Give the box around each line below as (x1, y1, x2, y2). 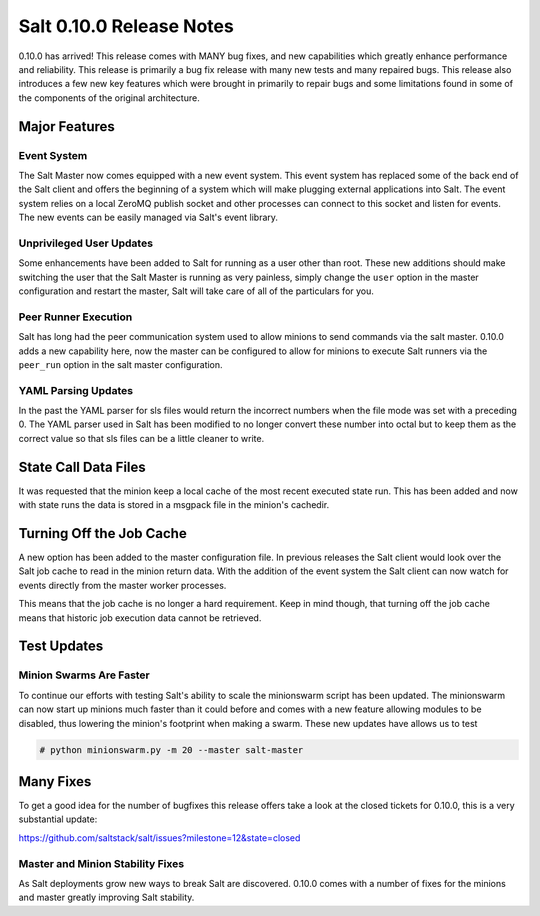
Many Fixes (18, 773, 92, 790)
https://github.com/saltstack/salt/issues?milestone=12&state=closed (18, 831, 301, 844)
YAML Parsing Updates (18, 383, 134, 397)
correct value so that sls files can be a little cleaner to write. (18, 432, 265, 444)
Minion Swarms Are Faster (18, 668, 150, 682)
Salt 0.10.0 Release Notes (18, 15, 234, 37)
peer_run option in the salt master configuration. (18, 358, 224, 370)
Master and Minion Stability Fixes (18, 856, 185, 870)
